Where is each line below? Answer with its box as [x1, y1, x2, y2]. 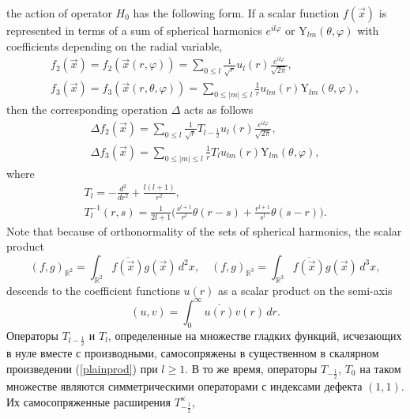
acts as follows [184, 101, 254, 118]
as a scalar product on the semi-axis [218, 281, 393, 298]
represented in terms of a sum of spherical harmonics [6, 22, 262, 38]
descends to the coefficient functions [6, 281, 180, 298]
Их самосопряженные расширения [6, 393, 171, 410]
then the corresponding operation [6, 101, 168, 118]
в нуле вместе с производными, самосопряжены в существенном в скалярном [6, 344, 379, 360]
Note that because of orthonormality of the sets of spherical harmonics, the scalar [6, 222, 402, 239]
